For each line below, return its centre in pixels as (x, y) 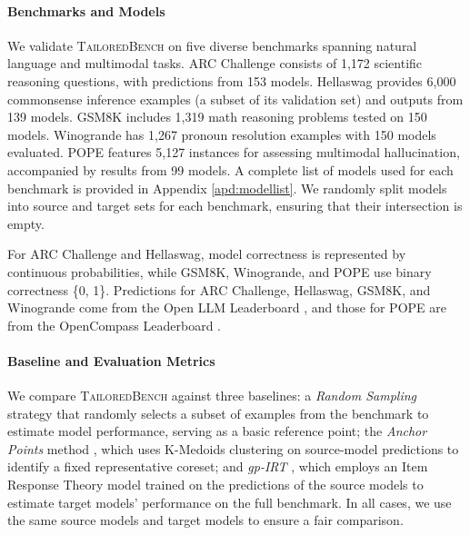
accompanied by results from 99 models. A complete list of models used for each (230, 169)
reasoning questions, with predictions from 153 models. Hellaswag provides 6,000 (232, 80)
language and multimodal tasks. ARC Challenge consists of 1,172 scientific (215, 63)
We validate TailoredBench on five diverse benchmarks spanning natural (212, 45)
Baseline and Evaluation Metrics (111, 360)
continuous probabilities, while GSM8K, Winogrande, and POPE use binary (220, 271)
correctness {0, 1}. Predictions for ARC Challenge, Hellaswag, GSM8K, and (219, 289)
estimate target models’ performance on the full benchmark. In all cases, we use (230, 502)
